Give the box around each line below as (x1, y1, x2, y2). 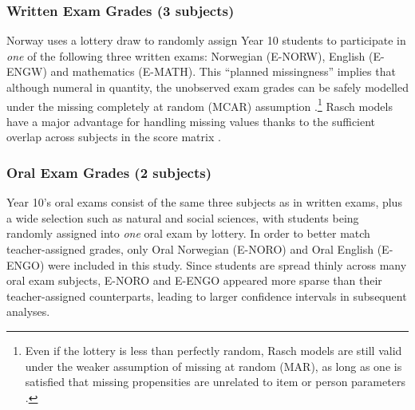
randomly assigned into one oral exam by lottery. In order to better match (6, 225, 370, 242)
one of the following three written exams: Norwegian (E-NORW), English (6, 47, 366, 64)
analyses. (6, 303, 50, 320)
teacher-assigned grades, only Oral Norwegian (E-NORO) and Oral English (6, 241, 373, 258)
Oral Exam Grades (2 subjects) (6, 162, 211, 182)
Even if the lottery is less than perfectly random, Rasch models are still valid (25, 342, 402, 358)
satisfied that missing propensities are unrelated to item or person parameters (25, 373, 405, 390)
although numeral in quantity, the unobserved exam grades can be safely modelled (6, 79, 409, 95)
